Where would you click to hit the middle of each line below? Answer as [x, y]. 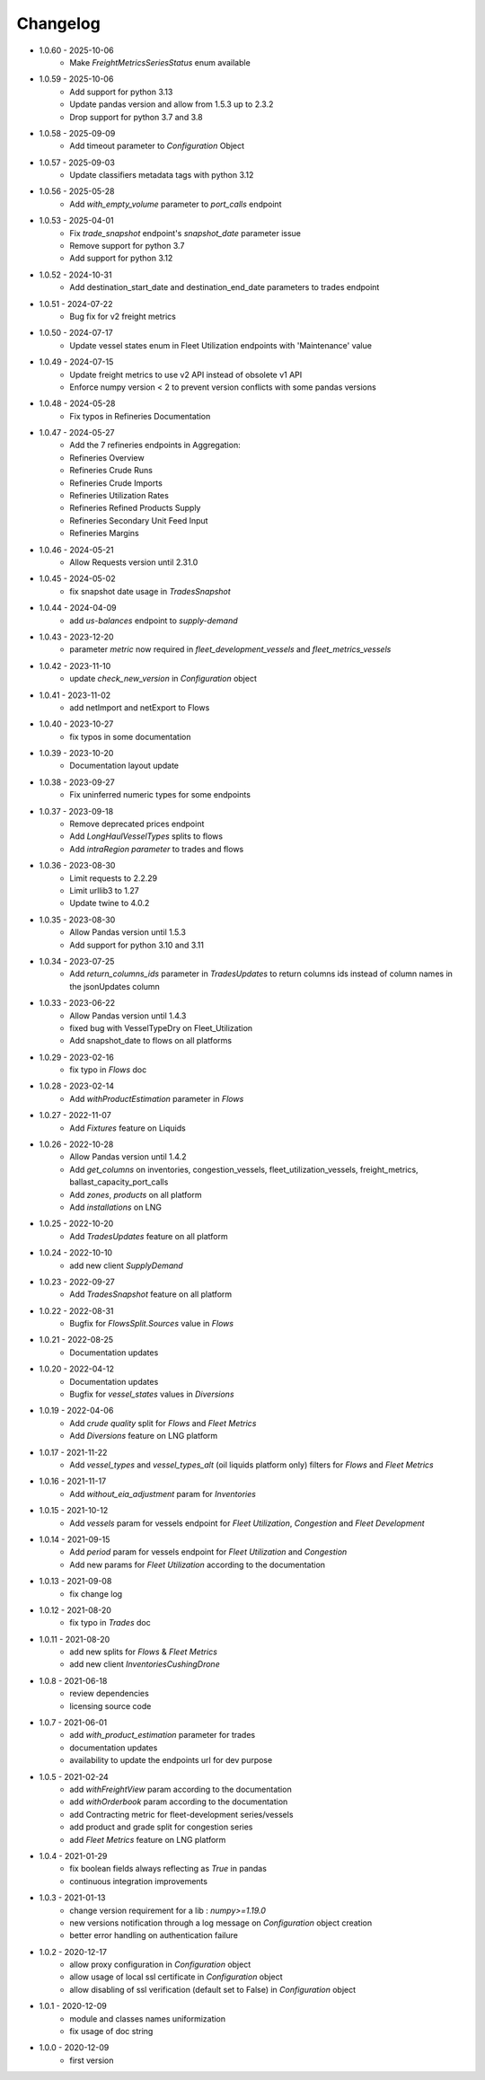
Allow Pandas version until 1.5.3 [128, 932]
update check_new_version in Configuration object [163, 679]
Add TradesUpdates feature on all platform [149, 1236]
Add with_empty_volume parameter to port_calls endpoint [176, 204]
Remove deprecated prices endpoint [137, 824]
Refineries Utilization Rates [119, 496]
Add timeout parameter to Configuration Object [157, 146]
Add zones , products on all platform [136, 1194]
